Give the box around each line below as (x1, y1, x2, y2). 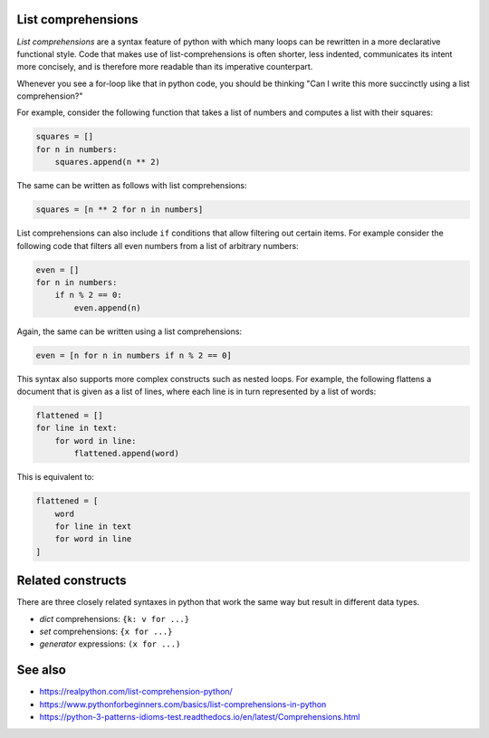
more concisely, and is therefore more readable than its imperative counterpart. (16, 62, 313, 72)
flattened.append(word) (73, 448, 180, 459)
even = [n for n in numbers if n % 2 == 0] (35, 350, 233, 360)
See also (16, 662, 67, 678)
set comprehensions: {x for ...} (39, 626, 173, 637)
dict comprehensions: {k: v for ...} (39, 613, 190, 624)
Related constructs (16, 573, 127, 589)
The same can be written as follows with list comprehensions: (16, 180, 247, 191)
